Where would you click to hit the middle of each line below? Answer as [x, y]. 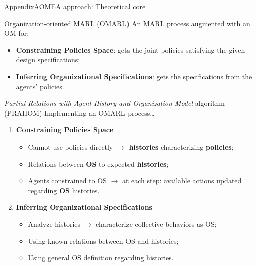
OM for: [17, 33]
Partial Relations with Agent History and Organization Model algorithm [114, 103]
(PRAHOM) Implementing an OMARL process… [79, 113]
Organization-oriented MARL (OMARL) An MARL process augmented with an [127, 23]
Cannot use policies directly [71, 146]
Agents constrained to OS [67, 180]
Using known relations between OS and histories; [103, 241]
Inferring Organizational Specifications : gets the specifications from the [134, 76]
